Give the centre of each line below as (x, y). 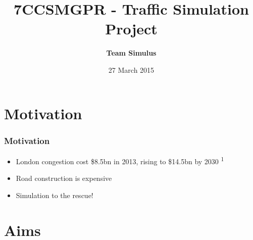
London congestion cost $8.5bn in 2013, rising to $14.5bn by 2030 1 (120, 160)
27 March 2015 (131, 69)
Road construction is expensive (64, 178)
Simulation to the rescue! (55, 195)
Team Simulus (131, 53)
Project (131, 29)
